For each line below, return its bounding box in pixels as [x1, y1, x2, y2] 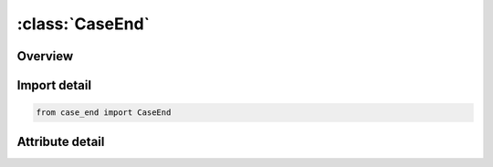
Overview [16, 48, 74, 64]
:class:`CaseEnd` [16, 14, 151, 34]
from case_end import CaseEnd [36, 108, 172, 118]
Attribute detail [16, 133, 105, 150]
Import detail [16, 78, 91, 93]
